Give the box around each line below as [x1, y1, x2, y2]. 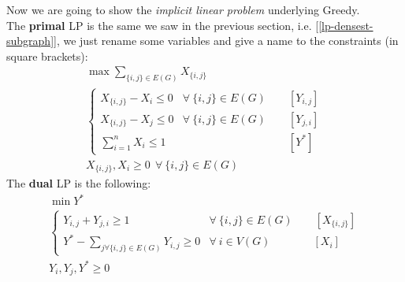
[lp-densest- [318, 17, 373, 33]
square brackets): [6, 47, 88, 64]
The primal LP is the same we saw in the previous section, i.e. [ [6, 17, 319, 33]
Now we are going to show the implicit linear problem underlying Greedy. [6, 2, 360, 17]
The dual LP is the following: [6, 175, 151, 191]
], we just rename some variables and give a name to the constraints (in [54, 32, 399, 49]
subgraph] [6, 32, 54, 49]
